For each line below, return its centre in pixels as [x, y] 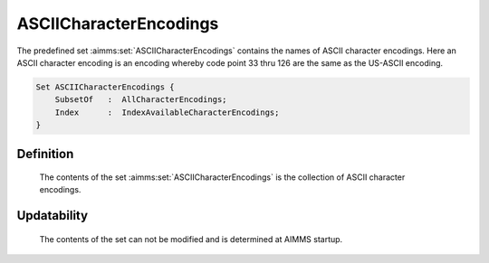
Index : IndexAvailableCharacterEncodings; [167, 112]
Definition [45, 154]
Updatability [53, 216]
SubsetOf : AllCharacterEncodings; [141, 100]
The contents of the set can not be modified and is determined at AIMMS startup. [191, 239]
